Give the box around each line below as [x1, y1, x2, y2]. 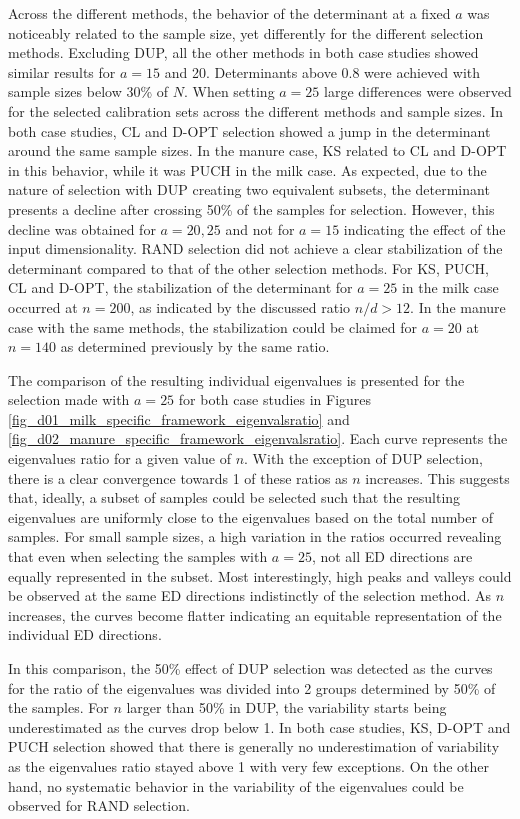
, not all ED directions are [311, 546, 473, 567]
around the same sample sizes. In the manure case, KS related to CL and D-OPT [8, 140, 507, 161]
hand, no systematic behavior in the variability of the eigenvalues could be [8, 775, 464, 796]
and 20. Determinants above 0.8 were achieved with [164, 61, 481, 82]
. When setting [183, 81, 275, 102]
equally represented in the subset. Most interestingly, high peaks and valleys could [8, 565, 512, 586]
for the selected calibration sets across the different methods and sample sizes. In [8, 100, 504, 121]
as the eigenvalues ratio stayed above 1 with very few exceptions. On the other [8, 755, 490, 776]
